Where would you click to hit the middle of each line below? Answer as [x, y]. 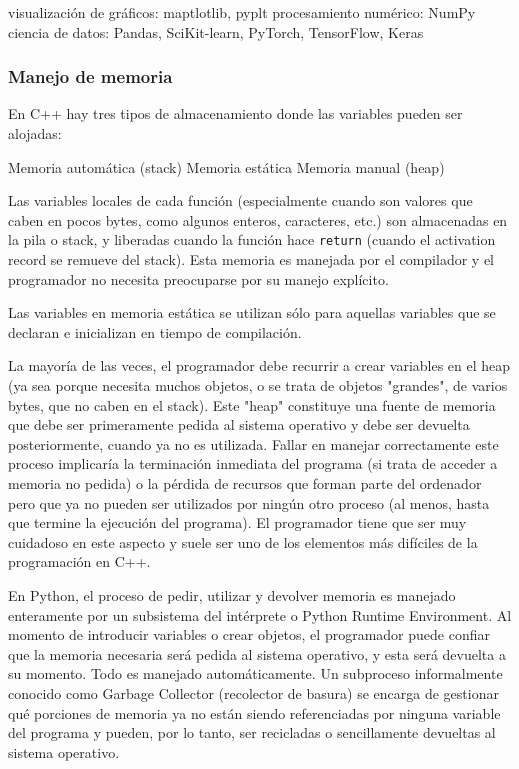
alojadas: [35, 133]
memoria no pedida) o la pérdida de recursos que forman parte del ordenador [245, 482]
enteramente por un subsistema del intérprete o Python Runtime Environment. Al [260, 614]
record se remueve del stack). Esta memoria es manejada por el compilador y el [251, 259]
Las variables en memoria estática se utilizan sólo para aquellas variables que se [252, 312]
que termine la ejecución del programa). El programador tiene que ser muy [237, 522]
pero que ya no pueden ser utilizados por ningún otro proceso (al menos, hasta [249, 502]
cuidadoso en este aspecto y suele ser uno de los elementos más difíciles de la [243, 541]
